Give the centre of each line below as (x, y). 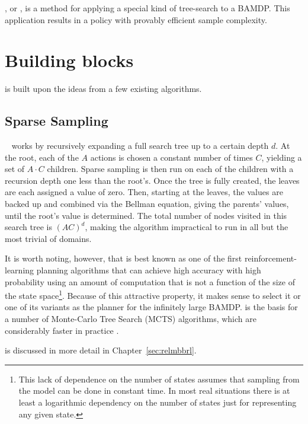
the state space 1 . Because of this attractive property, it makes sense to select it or (153, 294)
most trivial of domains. (48, 238)
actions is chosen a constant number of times (171, 157)
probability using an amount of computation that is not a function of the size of (150, 281)
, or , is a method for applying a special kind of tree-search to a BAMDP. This (147, 8)
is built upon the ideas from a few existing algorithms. (103, 89)
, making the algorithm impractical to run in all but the (187, 227)
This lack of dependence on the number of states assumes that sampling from (159, 379)
